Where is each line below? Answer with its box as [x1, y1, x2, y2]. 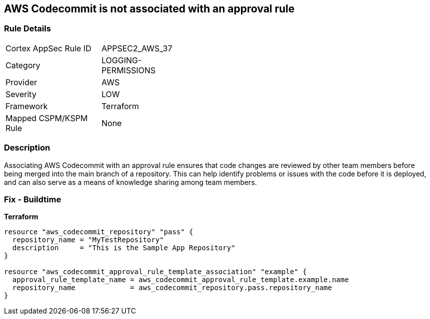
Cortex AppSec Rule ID [5, 43, 92, 53]
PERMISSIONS [101, 65, 156, 75]
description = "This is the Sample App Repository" [12, 244, 235, 252]
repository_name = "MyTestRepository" [12, 236, 164, 244]
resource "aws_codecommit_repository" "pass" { [4, 228, 194, 236]
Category [5, 60, 40, 70]
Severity [5, 89, 36, 99]
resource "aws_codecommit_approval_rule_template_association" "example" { [4, 268, 307, 276]
